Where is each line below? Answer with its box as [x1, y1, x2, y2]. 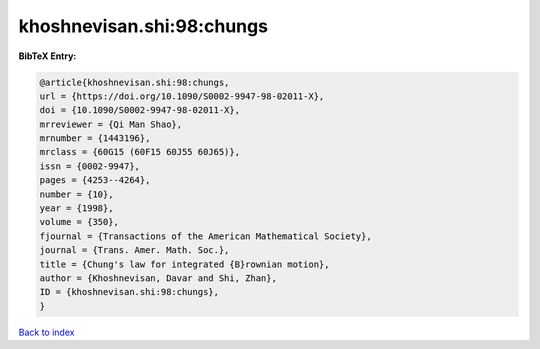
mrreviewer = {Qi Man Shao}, [39, 118, 183, 130]
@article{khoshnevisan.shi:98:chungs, [39, 76, 230, 88]
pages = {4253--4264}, [39, 175, 151, 186]
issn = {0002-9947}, [39, 160, 140, 172]
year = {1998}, [39, 203, 114, 214]
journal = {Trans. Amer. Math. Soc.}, [39, 245, 230, 256]
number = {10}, [39, 188, 114, 200]
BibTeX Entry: [18, 50, 77, 62]
